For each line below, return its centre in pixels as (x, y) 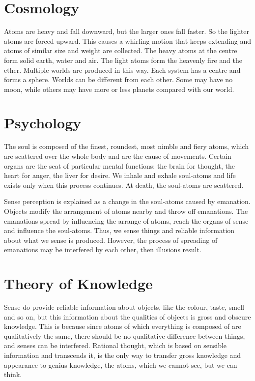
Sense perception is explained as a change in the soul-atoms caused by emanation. (127, 201)
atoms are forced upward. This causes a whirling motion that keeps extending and (127, 41)
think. (13, 374)
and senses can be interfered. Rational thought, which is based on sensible (115, 345)
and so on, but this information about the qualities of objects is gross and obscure (127, 316)
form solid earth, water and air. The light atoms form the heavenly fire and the (123, 60)
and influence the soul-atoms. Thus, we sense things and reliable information (119, 230)
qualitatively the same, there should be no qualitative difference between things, (125, 336)
